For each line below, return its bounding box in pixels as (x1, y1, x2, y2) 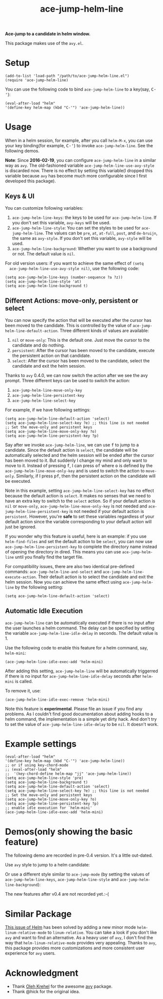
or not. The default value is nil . (12, 251, 75, 256)
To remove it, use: (5, 687, 41, 693)
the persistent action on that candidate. (12, 353, 91, 358)
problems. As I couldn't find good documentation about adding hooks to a (5, 711, 153, 717)
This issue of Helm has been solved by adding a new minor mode (5, 924, 136, 930)
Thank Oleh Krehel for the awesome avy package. (12, 983, 113, 989)
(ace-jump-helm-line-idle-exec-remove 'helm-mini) (5, 697, 110, 702)
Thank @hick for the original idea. (12, 989, 80, 995)
